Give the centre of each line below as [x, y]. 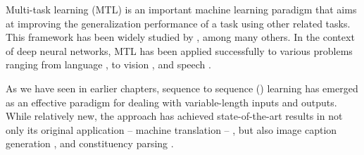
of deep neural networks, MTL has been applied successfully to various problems [179, 50]
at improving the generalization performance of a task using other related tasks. [178, 23]
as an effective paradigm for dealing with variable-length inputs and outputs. [171, 102]
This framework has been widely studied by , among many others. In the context [180, 37]
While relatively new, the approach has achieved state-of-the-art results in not [174, 116]
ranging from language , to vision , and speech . [108, 64]
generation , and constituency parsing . [90, 143]
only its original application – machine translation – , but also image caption [171, 129]
